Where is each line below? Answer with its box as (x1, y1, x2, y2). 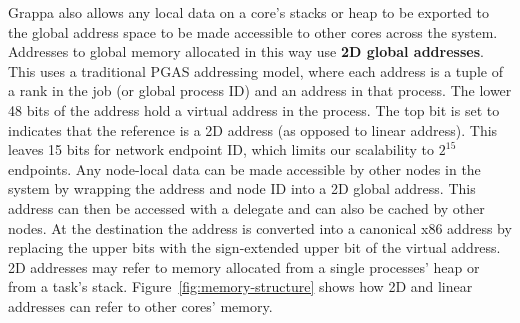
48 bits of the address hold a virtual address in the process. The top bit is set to (8, 99, 500, 120)
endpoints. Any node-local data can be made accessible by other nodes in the (8, 158, 481, 179)
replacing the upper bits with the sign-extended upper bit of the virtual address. (8, 237, 501, 258)
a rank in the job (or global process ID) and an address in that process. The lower (8, 80, 512, 101)
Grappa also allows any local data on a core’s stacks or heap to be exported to (8, 2, 489, 22)
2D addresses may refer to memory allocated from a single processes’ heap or (8, 256, 480, 277)
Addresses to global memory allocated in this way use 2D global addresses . (8, 41, 484, 62)
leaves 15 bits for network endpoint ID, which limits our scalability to (8, 139, 435, 160)
